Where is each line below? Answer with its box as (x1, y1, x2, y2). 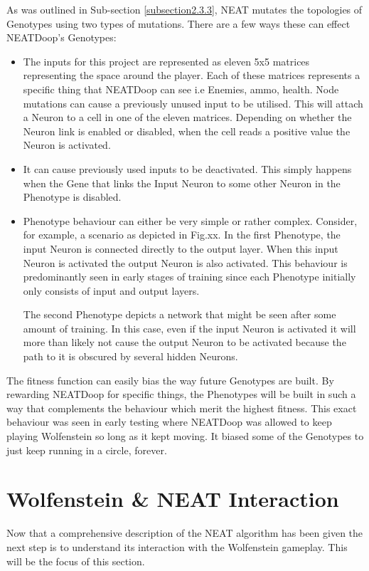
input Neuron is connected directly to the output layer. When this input (23, 241, 338, 256)
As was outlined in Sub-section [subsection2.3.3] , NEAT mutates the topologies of (6, 2, 363, 16)
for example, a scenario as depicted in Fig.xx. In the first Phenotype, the (23, 227, 341, 242)
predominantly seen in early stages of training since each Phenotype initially (23, 269, 356, 284)
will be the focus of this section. (6, 553, 145, 568)
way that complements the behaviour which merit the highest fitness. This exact (6, 400, 357, 415)
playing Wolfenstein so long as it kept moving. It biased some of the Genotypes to (6, 429, 364, 444)
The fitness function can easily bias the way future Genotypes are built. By (6, 372, 334, 387)
